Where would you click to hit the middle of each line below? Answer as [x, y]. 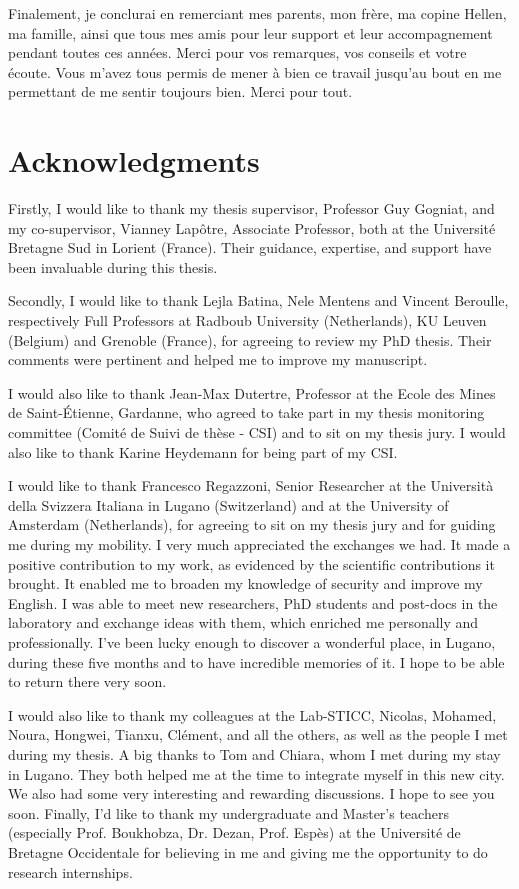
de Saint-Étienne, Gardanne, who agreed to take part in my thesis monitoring [246, 412]
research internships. [70, 871]
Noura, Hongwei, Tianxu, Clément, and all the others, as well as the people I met [258, 734]
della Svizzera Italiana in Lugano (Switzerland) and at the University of [228, 504]
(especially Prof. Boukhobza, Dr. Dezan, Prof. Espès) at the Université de [234, 832]
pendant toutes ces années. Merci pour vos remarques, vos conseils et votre [237, 52]
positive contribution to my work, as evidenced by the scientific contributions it [251, 563]
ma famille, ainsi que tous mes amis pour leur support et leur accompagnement [250, 32]
